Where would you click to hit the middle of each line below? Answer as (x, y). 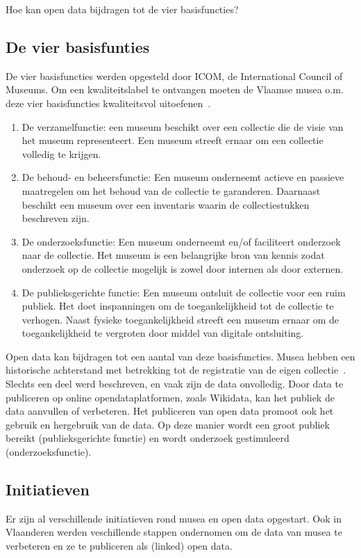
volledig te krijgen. (61, 153)
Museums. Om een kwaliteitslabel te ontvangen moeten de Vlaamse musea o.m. (175, 89)
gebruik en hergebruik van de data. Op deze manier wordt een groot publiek (168, 424)
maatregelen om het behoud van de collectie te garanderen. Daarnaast (171, 190)
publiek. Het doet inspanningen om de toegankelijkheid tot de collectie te (178, 306)
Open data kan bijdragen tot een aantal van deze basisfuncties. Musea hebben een (180, 356)
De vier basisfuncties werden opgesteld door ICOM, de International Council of (174, 75)
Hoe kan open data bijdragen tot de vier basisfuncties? (122, 9)
